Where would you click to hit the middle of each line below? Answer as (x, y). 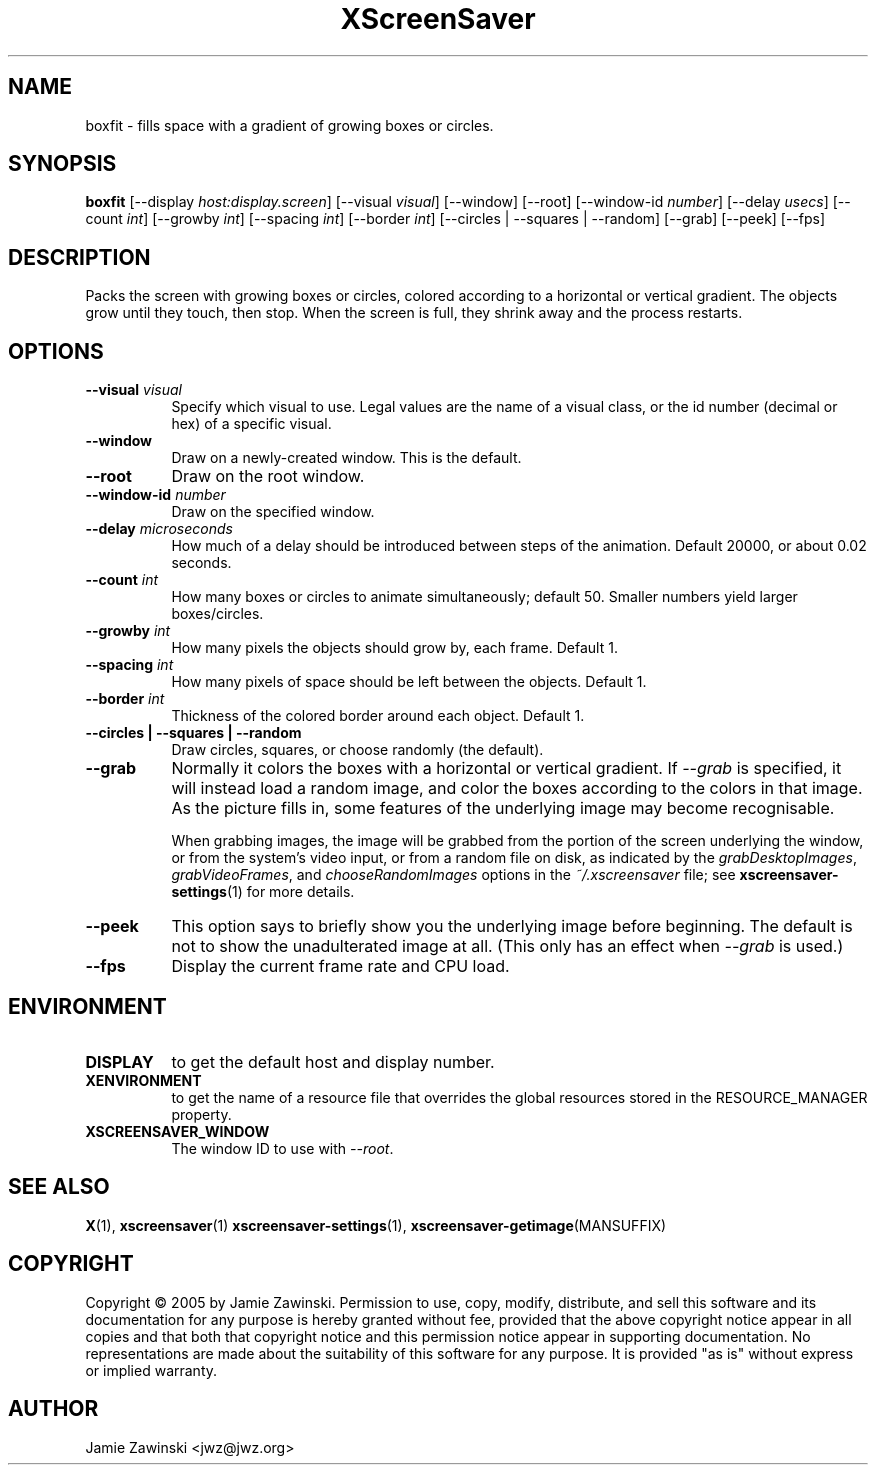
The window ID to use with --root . (282, 1148)
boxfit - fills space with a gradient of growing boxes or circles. (289, 125)
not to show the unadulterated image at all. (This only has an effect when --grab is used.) (507, 946)
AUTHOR (53, 1409)
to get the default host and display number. (333, 1061)
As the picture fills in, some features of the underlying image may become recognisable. (503, 808)
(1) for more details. (290, 892)
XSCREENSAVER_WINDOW (177, 1131)
